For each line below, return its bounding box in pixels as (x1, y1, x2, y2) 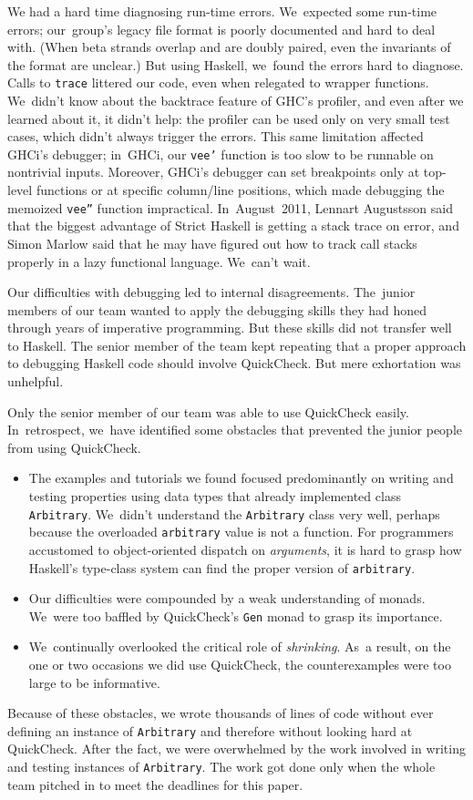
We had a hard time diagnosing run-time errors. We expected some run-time (7, 2, 437, 20)
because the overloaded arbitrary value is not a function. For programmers (28, 522, 454, 541)
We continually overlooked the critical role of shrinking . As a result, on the (28, 637, 451, 656)
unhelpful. (7, 372, 64, 391)
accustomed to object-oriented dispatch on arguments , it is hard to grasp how (28, 539, 462, 559)
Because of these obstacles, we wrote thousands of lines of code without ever (7, 703, 434, 723)
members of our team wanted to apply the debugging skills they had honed (7, 300, 427, 319)
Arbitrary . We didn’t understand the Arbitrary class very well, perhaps (28, 504, 440, 523)
